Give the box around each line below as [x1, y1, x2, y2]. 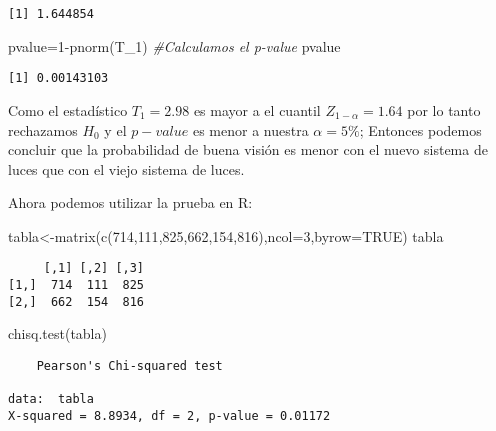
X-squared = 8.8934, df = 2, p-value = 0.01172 [8, 409, 331, 423]
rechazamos [8, 119, 78, 140]
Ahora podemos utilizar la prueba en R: [8, 192, 253, 213]
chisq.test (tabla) [8, 323, 107, 344]
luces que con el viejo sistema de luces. [8, 158, 245, 179]
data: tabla [8, 392, 94, 407]
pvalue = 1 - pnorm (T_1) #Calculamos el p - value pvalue [8, 35, 341, 56]
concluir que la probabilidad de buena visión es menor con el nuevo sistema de [8, 139, 488, 160]
